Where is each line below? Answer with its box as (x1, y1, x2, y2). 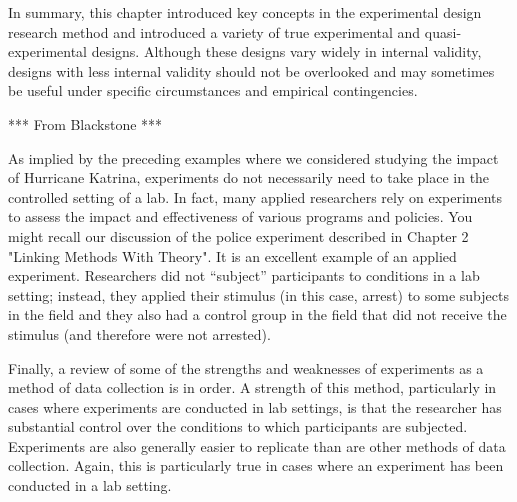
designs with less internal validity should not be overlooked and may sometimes (8, 60, 495, 81)
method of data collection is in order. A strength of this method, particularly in (8, 377, 497, 398)
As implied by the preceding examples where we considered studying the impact (8, 147, 499, 168)
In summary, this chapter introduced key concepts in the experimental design (8, 2, 482, 22)
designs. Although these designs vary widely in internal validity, (91, 41, 482, 62)
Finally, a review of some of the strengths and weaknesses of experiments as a (8, 357, 484, 378)
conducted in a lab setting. (8, 475, 172, 496)
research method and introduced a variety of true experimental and (8, 21, 421, 42)
